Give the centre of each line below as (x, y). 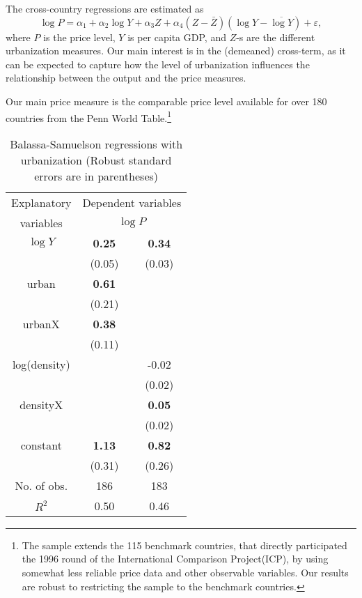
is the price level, (79, 37)
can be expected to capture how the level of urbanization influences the (158, 64)
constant (41, 445)
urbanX (41, 323)
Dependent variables (132, 202)
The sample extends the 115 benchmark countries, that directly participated (184, 545)
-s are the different (276, 37)
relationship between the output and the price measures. (126, 78)
